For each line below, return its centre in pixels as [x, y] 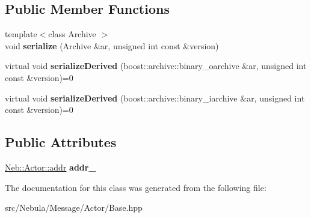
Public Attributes [61, 142]
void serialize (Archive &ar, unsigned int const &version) [112, 45]
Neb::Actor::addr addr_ [51, 167]
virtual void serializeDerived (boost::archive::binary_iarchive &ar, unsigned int [155, 98]
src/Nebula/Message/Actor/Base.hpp [74, 207]
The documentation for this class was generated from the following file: [136, 187]
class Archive [72, 34]
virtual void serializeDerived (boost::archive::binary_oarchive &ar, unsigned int [156, 66]
